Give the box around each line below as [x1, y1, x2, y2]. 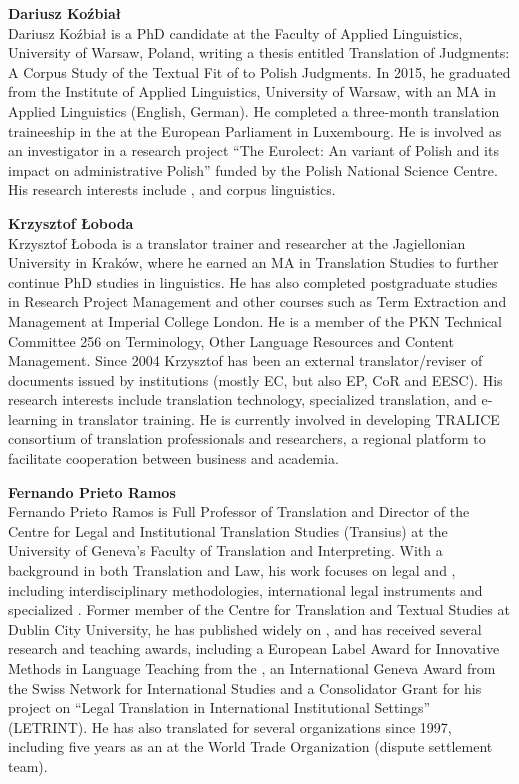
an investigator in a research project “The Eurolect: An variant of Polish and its [8, 140, 499, 161]
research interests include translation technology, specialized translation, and [8, 389, 477, 410]
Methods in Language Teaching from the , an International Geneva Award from [8, 658, 496, 678]
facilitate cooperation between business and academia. [8, 448, 339, 469]
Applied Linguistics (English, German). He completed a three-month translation [8, 100, 500, 121]
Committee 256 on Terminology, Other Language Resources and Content [8, 330, 454, 351]
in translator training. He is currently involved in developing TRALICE [61, 408, 500, 429]
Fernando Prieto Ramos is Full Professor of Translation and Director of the [8, 501, 470, 522]
